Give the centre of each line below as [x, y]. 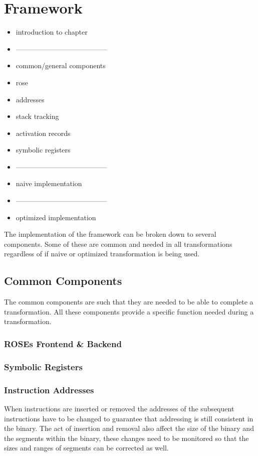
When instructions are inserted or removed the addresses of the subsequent [119, 408]
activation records [43, 133]
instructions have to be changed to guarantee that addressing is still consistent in [129, 418]
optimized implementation [56, 217]
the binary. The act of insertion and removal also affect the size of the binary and [129, 428]
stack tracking [37, 116]
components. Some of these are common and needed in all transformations [118, 244]
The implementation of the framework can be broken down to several [110, 234]
